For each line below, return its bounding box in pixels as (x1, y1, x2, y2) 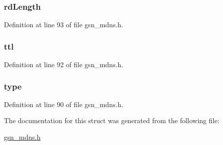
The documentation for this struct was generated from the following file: (4, 115, 220, 126)
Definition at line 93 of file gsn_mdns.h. (4, 19, 123, 30)
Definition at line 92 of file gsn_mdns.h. (4, 59, 123, 70)
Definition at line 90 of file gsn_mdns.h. (4, 99, 123, 109)
